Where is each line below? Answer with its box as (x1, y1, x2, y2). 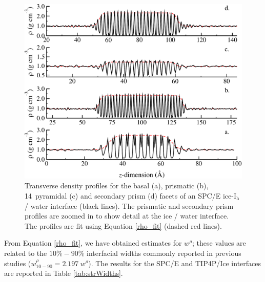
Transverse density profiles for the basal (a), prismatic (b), (25, 180, 209, 191)
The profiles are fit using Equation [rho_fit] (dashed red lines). (25, 220, 222, 231)
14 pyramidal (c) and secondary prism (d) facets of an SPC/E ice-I (25, 190, 236, 201)
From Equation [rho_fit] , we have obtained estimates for (4, 237, 182, 248)
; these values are (192, 237, 246, 248)
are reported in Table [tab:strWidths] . (4, 268, 123, 278)
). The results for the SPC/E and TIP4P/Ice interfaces (88, 257, 261, 268)
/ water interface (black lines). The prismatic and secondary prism (25, 200, 234, 211)
